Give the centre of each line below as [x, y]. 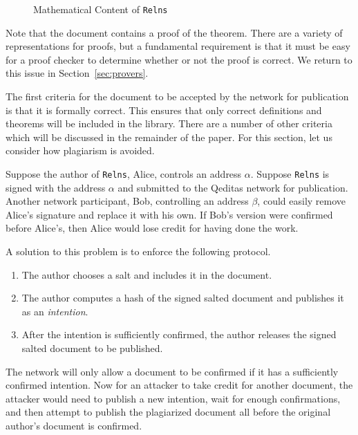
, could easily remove [302, 201]
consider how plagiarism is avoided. [80, 150]
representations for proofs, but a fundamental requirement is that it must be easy [178, 46]
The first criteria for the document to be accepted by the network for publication [177, 96]
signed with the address [56, 187]
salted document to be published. [92, 348]
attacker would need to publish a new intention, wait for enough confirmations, [173, 398]
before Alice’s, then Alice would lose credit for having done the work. [152, 228]
